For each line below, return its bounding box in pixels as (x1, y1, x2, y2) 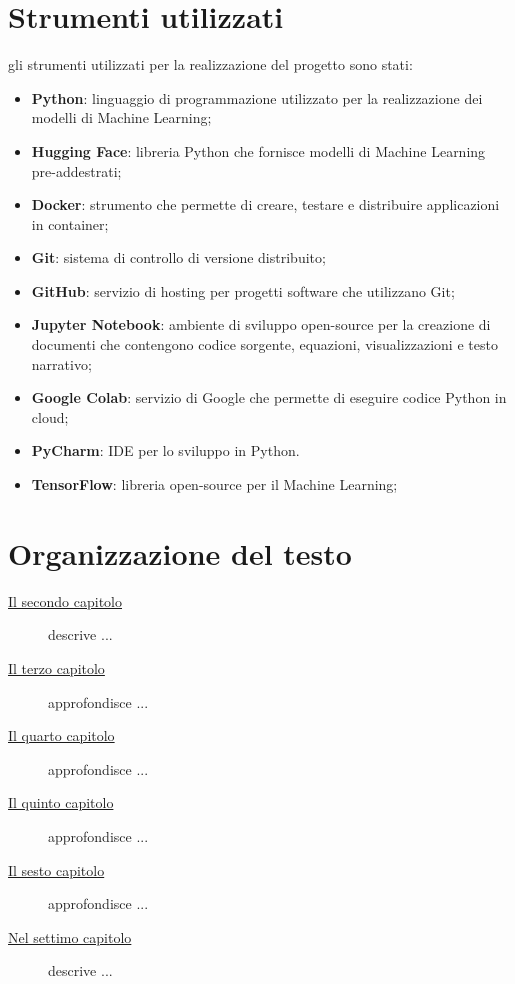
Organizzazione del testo (8, 532, 352, 573)
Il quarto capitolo (8, 725, 115, 746)
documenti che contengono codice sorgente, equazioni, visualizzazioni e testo (31, 334, 498, 355)
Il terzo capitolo (8, 657, 105, 678)
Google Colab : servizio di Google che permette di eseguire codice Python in (31, 387, 507, 408)
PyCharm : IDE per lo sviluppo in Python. (31, 440, 300, 461)
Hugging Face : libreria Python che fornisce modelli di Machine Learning (31, 140, 486, 161)
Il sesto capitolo (8, 859, 105, 880)
